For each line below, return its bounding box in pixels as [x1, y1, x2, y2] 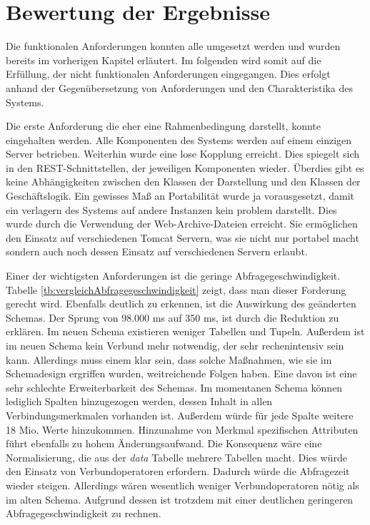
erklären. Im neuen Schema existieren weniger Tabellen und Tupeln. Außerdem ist [6, 324, 365, 339]
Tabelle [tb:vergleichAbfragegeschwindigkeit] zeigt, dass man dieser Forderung [6, 282, 346, 297]
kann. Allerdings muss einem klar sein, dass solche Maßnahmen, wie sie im [6, 352, 332, 367]
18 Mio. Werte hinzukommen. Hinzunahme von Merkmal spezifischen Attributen [6, 422, 359, 437]
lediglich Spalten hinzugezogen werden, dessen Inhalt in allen [6, 394, 273, 409]
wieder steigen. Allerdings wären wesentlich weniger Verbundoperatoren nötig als [6, 477, 359, 492]
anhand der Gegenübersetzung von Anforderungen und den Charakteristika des [6, 80, 353, 95]
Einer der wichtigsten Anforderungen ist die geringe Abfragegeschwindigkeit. [6, 268, 341, 283]
